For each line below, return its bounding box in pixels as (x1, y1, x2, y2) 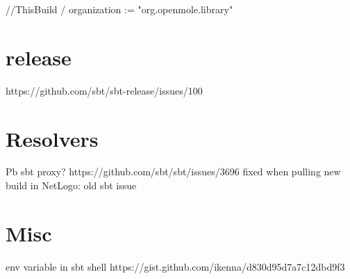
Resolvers (6, 124, 99, 152)
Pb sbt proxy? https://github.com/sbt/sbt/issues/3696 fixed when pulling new (6, 164, 341, 179)
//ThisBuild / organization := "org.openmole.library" (6, 2, 233, 16)
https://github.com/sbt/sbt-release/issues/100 (6, 83, 203, 97)
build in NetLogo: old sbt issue (6, 178, 137, 193)
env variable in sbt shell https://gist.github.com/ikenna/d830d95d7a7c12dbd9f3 (6, 259, 345, 273)
